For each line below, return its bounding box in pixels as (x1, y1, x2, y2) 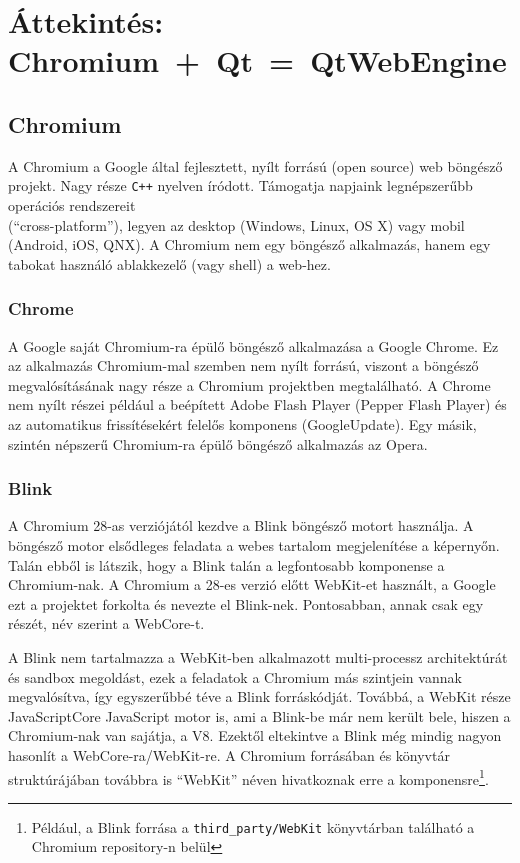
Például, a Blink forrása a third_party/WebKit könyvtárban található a (31, 816, 475, 837)
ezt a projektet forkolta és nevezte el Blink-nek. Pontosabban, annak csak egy (8, 593, 484, 614)
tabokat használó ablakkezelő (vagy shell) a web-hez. (8, 253, 331, 274)
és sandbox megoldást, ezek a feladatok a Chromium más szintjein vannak (8, 666, 462, 687)
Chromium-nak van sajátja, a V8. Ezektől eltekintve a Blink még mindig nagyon (8, 725, 502, 746)
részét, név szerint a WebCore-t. (8, 613, 205, 634)
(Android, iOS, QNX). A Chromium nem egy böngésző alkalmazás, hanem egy (8, 234, 491, 255)
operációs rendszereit (8, 195, 136, 216)
